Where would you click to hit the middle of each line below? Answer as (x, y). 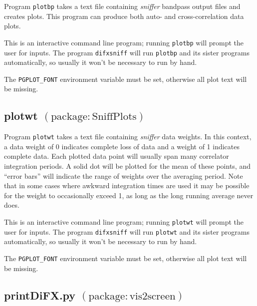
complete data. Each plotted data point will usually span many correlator (117, 156)
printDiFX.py (40, 295)
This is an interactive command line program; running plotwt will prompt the (124, 222)
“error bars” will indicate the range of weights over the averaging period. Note (124, 175)
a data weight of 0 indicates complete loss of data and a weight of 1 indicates (122, 146)
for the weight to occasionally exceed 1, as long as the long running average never (129, 195)
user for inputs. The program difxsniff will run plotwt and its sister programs (127, 231)
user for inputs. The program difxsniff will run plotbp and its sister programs (127, 52)
